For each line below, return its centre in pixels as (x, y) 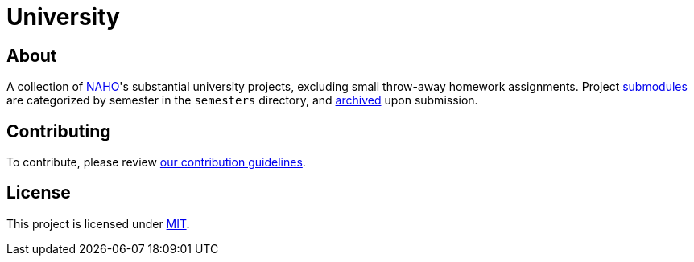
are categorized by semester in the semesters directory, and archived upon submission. (242, 100)
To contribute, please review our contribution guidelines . (156, 162)
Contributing (59, 131)
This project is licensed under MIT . (98, 223)
